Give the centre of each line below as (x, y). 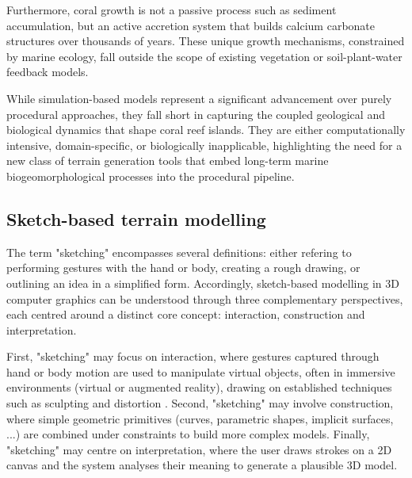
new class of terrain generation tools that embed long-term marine (168, 161)
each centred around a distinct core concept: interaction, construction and (186, 314)
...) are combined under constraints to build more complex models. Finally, (188, 434)
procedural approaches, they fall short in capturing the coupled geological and (196, 114)
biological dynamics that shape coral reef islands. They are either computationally (206, 130)
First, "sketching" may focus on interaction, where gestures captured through (193, 356)
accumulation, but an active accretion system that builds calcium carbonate (191, 25)
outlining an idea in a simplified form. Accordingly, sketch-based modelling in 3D (203, 283)
